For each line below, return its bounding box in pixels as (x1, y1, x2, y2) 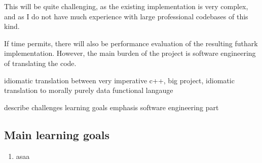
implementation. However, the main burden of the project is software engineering (4, 48, 256, 58)
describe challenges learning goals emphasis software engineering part (4, 102, 219, 112)
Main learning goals (4, 126, 110, 142)
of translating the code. (4, 57, 77, 68)
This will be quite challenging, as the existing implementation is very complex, (4, 1, 248, 11)
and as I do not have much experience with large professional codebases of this (4, 11, 248, 21)
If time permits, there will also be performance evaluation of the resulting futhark (4, 38, 258, 48)
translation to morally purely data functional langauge (4, 85, 173, 95)
